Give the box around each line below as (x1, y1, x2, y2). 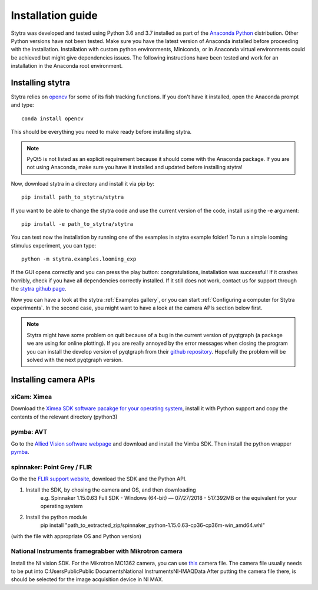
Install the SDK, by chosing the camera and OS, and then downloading (25, 486, 197, 493)
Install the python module (25, 513, 88, 520)
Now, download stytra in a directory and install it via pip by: (11, 180, 155, 187)
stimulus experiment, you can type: (11, 242, 97, 249)
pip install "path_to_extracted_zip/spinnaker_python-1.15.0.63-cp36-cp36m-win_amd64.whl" (40, 522, 265, 529)
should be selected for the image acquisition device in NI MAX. (11, 576, 164, 583)
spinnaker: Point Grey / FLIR (11, 463, 92, 471)
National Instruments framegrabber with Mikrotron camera (11, 547, 183, 555)
